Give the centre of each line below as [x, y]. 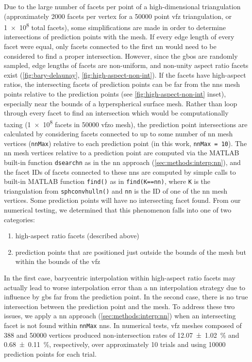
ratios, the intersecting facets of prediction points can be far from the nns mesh [122, 84]
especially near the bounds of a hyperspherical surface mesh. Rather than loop [121, 103]
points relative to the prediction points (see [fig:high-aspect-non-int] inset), [115, 94]
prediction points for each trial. [50, 354]
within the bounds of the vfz [58, 261]
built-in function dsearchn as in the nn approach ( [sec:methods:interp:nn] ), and [122, 162]
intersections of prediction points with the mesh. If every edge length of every [119, 37]
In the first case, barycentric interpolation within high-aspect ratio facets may [120, 278]
